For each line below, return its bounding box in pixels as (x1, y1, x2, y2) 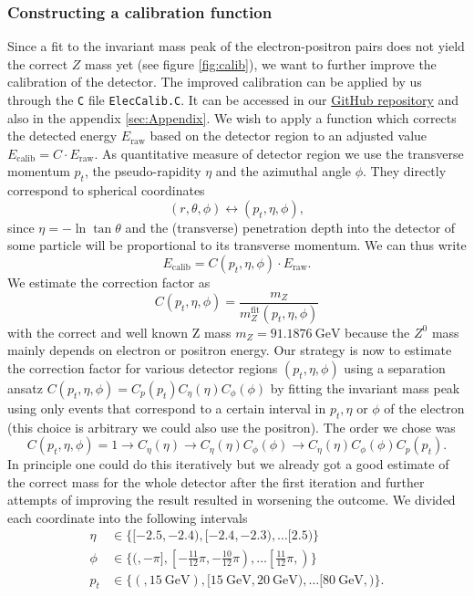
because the (345, 322, 410, 341)
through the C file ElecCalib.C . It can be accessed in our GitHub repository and (7, 90, 459, 109)
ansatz (7, 378, 43, 397)
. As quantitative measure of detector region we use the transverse (94, 143, 464, 162)
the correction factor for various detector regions (7, 358, 278, 377)
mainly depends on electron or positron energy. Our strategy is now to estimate (7, 340, 452, 360)
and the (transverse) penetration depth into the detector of (125, 217, 456, 236)
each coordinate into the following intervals (7, 507, 248, 527)
